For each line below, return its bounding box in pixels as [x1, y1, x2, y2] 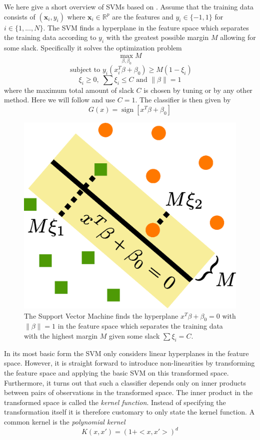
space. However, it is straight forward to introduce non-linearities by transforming [4, 358, 255, 368]
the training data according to [4, 32, 96, 42]
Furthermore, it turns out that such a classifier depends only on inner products [4, 377, 246, 388]
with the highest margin [24, 330, 98, 341]
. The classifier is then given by [135, 94, 231, 105]
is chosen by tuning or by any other [143, 84, 252, 95]
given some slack [109, 330, 160, 341]
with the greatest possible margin [106, 32, 209, 42]
